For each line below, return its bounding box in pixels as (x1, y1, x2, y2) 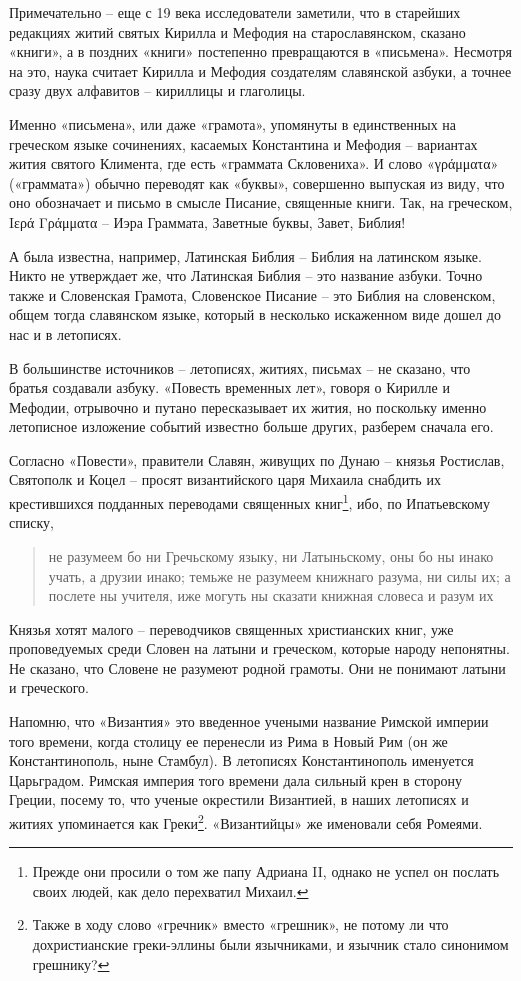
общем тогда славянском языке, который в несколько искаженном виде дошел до (9, 304, 501, 325)
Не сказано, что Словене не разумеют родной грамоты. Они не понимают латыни (9, 657, 506, 678)
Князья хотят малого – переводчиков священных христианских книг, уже (9, 618, 454, 639)
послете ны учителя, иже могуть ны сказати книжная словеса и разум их (48, 585, 494, 606)
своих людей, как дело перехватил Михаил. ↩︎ (32, 880, 309, 901)
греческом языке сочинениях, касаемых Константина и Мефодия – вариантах (9, 133, 478, 154)
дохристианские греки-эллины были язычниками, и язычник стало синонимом (32, 934, 509, 955)
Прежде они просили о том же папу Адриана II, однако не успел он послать (32, 861, 500, 882)
